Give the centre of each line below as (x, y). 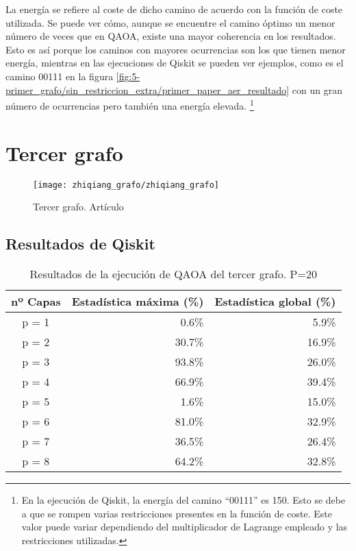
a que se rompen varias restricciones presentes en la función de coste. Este (177, 513)
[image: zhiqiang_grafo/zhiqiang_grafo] (126, 185)
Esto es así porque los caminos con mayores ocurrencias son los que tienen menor (176, 49)
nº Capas (36, 301)
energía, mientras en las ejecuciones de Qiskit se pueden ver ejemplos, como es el (175, 63)
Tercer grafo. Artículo (78, 207)
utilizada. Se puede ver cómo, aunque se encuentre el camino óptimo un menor (170, 22)
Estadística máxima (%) (138, 301)
